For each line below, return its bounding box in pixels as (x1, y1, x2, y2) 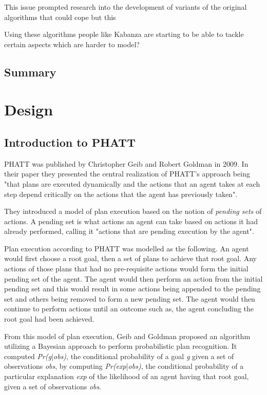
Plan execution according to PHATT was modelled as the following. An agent (4, 243, 249, 253)
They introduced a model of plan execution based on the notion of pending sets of (4, 206, 262, 216)
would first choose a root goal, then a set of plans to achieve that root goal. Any (4, 253, 257, 264)
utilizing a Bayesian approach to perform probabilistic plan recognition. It (4, 341, 237, 351)
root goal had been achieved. (4, 313, 94, 324)
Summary (4, 64, 56, 80)
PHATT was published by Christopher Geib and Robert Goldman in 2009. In (4, 158, 249, 169)
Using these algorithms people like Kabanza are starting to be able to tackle (4, 29, 244, 39)
